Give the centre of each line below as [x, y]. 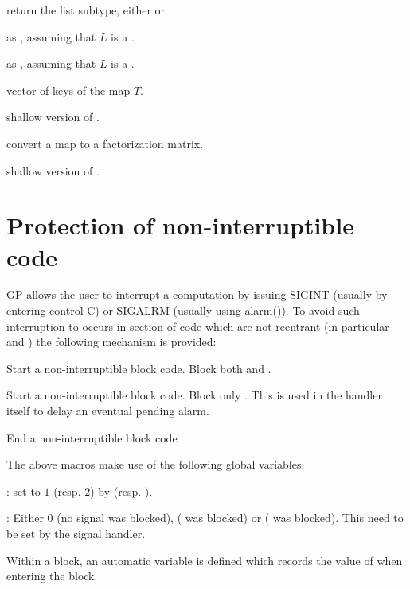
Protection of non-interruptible [180, 225]
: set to [23, 491]
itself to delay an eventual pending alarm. [108, 411]
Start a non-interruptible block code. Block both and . [139, 368]
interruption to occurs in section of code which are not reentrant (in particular [198, 326]
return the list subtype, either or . [89, 10]
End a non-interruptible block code [92, 437]
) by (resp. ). [121, 491]
